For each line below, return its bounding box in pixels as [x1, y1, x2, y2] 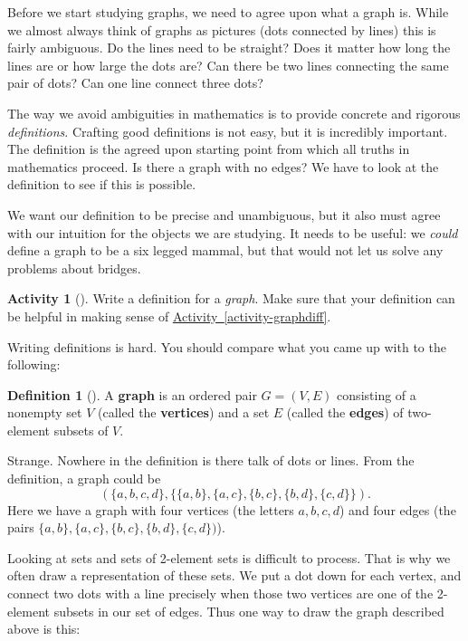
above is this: [7, 619, 81, 638]
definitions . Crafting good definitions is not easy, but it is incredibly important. [7, 121, 448, 140]
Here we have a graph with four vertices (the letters [7, 500, 294, 519]
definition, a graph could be [7, 469, 161, 488]
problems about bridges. [7, 258, 141, 277]
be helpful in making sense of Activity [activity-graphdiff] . [7, 306, 331, 325]
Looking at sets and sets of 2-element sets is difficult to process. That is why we [7, 548, 451, 567]
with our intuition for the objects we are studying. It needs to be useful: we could [7, 223, 458, 242]
